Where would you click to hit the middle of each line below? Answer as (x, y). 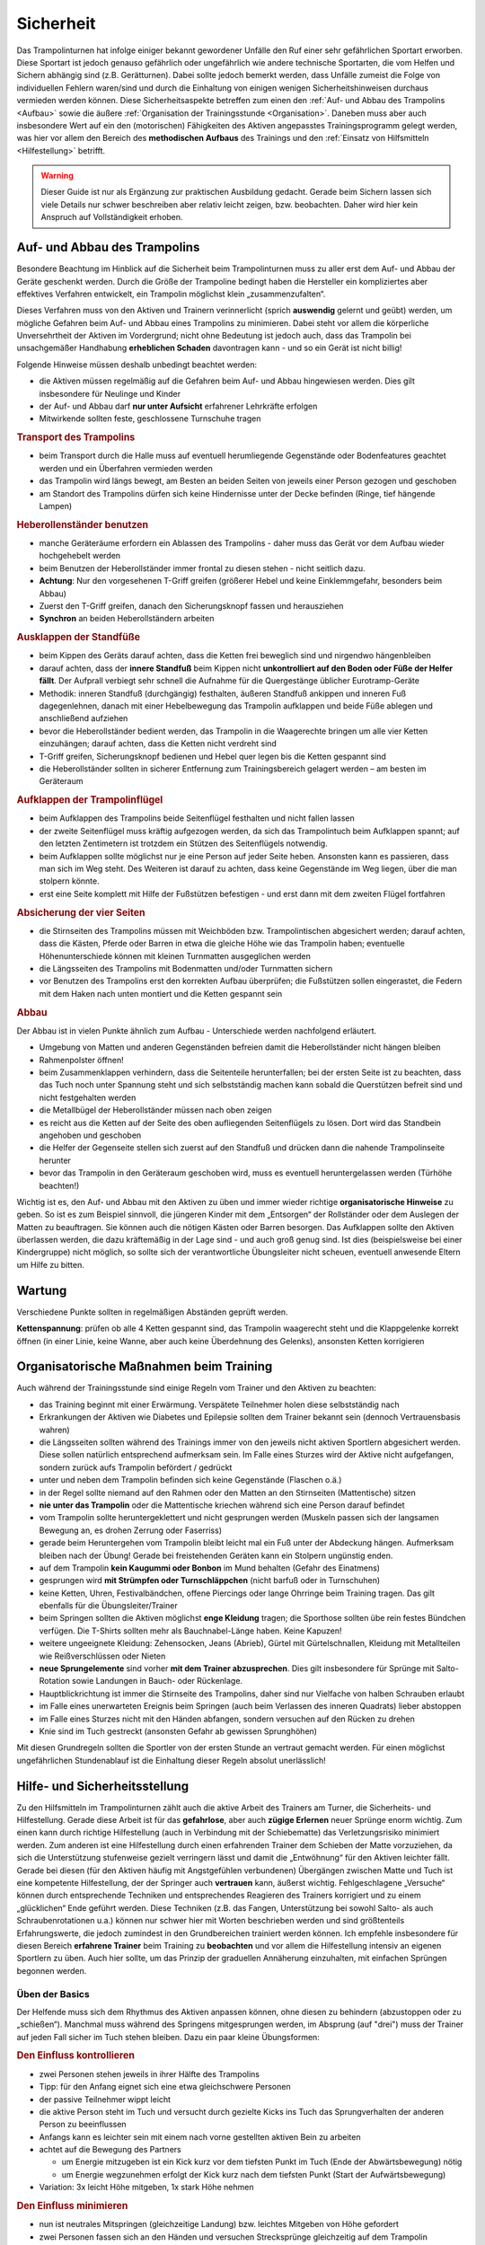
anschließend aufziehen (84, 718)
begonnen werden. (52, 1970)
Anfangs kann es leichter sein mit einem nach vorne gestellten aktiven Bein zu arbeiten (200, 2136)
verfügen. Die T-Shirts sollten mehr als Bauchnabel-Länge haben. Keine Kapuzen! (190, 1631)
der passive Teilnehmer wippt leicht (105, 2099)
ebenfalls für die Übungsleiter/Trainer (109, 1606)
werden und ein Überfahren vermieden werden (126, 468)
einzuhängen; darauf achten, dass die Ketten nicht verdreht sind (158, 744)
